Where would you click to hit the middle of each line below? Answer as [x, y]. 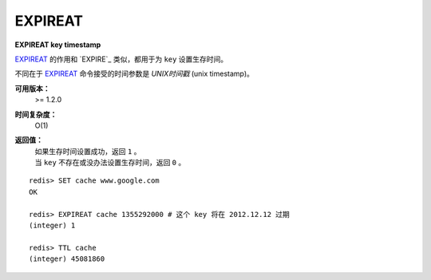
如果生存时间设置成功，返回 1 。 [88, 151]
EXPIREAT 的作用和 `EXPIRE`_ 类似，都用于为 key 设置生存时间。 [121, 59]
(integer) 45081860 [67, 259]
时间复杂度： [36, 114]
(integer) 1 [52, 226]
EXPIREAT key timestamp [58, 45]
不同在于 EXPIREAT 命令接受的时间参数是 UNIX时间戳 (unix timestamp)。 [134, 74]
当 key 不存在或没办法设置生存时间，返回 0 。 [110, 163]
